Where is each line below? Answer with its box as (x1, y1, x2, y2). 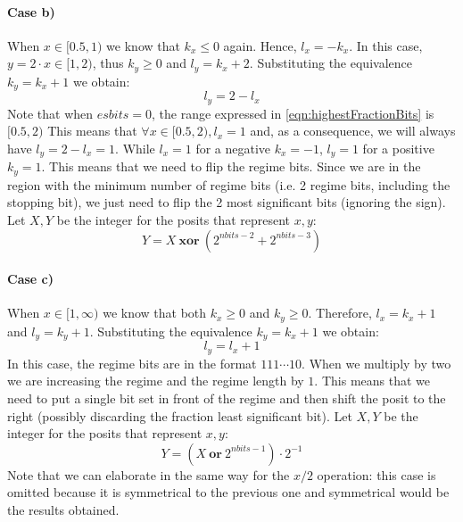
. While (115, 138, 155, 157)
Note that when (7, 104, 94, 122)
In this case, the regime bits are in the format (7, 353, 257, 372)
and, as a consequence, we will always (250, 121, 456, 140)
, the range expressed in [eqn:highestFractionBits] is (151, 104, 434, 122)
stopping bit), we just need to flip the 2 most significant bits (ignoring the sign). (7, 193, 446, 211)
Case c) (7, 269, 54, 288)
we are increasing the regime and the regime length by (7, 371, 304, 390)
